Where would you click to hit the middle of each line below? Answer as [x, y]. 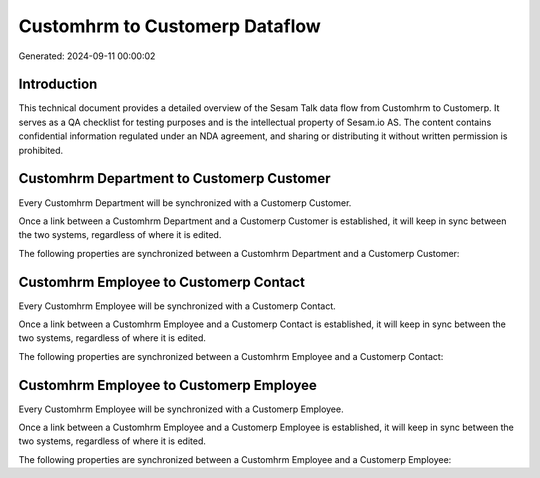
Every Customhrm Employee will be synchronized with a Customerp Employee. [181, 409]
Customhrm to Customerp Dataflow [170, 26]
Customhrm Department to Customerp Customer [174, 178]
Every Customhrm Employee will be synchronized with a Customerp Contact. [177, 306]
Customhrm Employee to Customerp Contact [161, 281]
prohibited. [41, 150]
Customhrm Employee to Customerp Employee [167, 385]
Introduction [58, 84]
